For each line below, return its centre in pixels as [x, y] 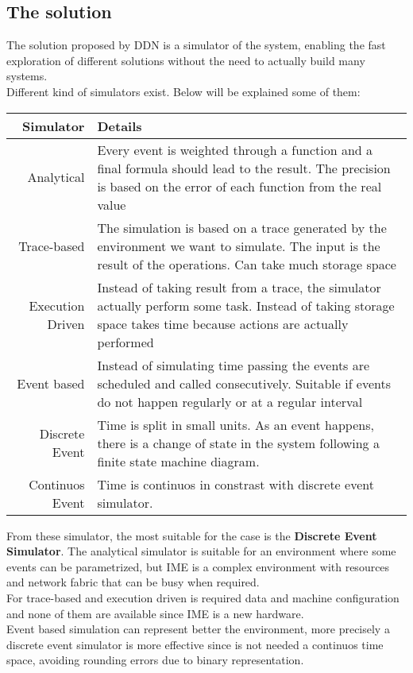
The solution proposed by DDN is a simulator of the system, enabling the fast [196, 45]
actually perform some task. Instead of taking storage [246, 305]
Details [120, 126]
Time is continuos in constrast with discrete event [235, 484]
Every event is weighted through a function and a [235, 149]
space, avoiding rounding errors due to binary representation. [155, 660]
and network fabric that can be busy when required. [133, 582]
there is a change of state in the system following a [238, 443]
